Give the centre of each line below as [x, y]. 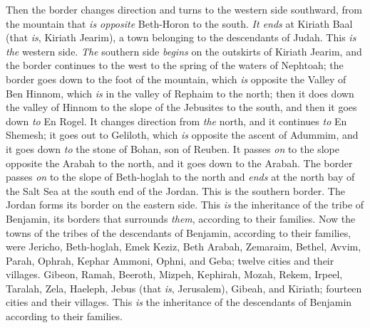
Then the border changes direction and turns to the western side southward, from [184, 9]
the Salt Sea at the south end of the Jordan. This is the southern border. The [175, 190]
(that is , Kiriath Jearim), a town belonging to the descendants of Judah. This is [181, 37]
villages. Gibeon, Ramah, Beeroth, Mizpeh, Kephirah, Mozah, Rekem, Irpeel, [174, 274]
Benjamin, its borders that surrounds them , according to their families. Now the [181, 218]
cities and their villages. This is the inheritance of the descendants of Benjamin [179, 302]
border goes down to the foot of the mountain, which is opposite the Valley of [176, 79]
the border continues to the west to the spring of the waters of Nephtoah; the [175, 65]
